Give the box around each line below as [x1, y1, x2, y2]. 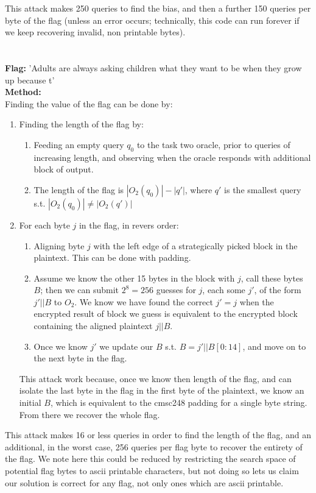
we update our [99, 339, 153, 352]
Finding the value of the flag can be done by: [5, 97, 173, 110]
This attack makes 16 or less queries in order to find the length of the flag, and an [5, 428, 311, 441]
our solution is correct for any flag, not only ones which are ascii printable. [5, 476, 284, 489]
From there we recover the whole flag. [19, 408, 160, 420]
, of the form [254, 283, 301, 296]
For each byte [19, 218, 70, 231]
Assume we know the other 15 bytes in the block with [33, 271, 235, 284]
